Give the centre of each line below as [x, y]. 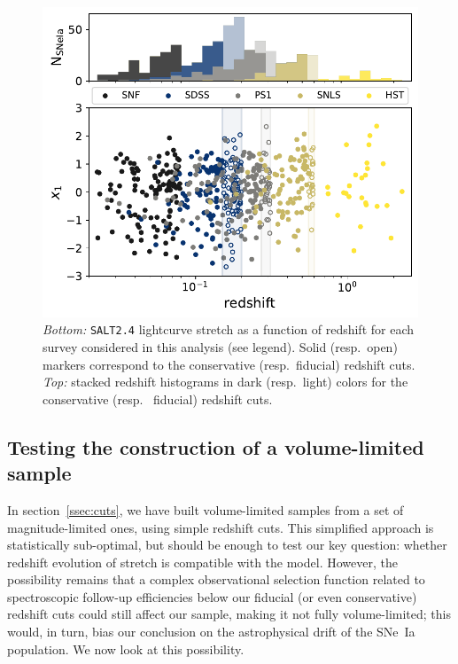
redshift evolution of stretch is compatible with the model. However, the [202, 562]
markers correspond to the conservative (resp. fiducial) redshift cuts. [229, 364]
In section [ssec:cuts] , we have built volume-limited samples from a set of [206, 509]
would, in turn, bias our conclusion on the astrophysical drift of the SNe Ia [211, 632]
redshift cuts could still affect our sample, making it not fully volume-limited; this [229, 614]
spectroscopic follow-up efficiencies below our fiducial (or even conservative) [212, 596]
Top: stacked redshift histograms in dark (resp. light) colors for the [225, 382]
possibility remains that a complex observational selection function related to [216, 579]
